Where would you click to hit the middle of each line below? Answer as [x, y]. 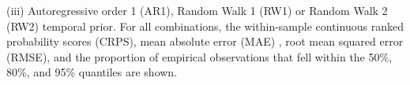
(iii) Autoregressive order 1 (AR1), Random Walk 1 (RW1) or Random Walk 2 [197, 10]
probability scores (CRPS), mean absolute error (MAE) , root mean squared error [205, 41]
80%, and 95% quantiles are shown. [92, 72]
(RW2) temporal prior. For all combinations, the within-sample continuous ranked [205, 26]
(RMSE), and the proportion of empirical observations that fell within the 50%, [199, 56]
